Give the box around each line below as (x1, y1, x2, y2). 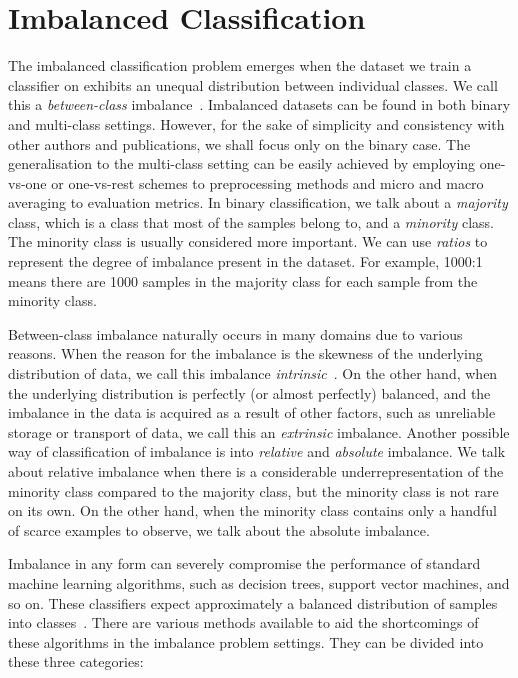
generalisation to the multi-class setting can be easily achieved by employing (8, 153, 476, 174)
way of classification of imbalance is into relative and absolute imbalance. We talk (8, 441, 506, 462)
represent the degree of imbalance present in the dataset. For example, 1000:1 (8, 251, 483, 272)
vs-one (8, 172, 47, 193)
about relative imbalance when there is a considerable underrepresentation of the (8, 461, 504, 481)
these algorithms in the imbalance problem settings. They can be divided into (8, 631, 484, 652)
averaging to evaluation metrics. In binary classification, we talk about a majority (8, 192, 508, 213)
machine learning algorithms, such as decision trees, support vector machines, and (8, 572, 510, 593)
